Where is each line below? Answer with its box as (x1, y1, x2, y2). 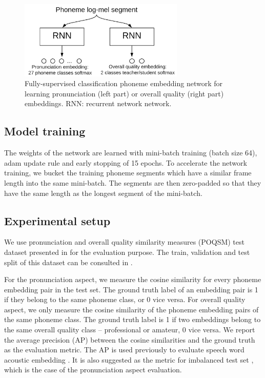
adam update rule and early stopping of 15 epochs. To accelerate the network (4, 157, 247, 168)
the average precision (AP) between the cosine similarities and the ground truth (4, 334, 255, 345)
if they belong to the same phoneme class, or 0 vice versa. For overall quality (4, 294, 246, 305)
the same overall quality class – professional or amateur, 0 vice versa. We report (4, 324, 255, 335)
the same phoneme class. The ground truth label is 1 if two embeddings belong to (4, 314, 261, 325)
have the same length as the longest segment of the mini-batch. (4, 187, 202, 198)
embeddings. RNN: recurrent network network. (25, 98, 172, 109)
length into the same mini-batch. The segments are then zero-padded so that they (4, 177, 261, 188)
